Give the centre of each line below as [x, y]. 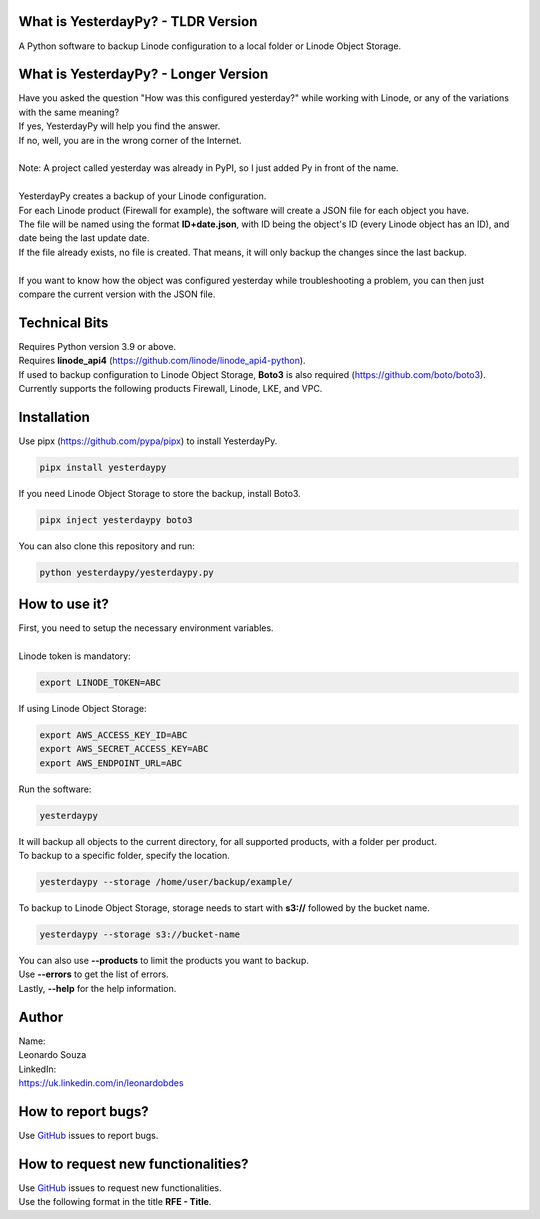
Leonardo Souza [52, 1055]
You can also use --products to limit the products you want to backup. [163, 961]
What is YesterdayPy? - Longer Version [143, 74]
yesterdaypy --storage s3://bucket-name [139, 934]
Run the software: [55, 789]
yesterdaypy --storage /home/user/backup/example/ [166, 882]
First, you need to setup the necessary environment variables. [146, 628]
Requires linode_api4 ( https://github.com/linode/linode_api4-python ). [162, 361]
